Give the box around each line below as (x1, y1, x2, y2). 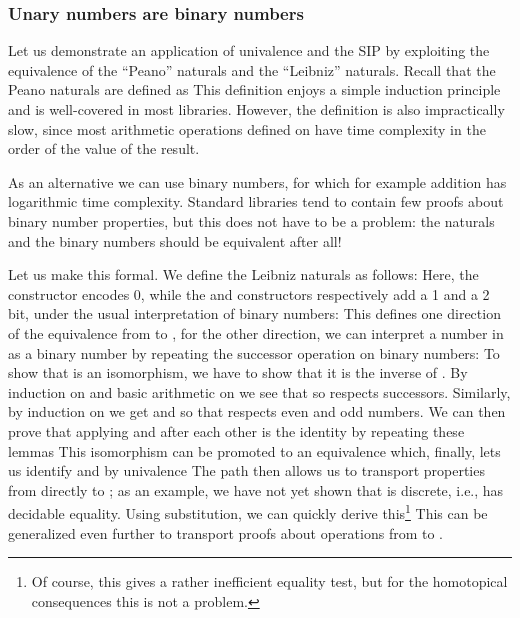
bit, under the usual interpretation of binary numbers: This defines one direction (8, 303, 501, 324)
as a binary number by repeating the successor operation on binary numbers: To (8, 342, 500, 363)
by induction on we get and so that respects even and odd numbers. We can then (8, 401, 506, 422)
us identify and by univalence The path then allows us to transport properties (8, 460, 485, 481)
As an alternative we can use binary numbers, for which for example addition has (8, 171, 507, 192)
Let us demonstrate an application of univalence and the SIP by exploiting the (8, 40, 490, 61)
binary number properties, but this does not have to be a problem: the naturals (8, 210, 495, 231)
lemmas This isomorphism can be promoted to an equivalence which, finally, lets (8, 440, 501, 461)
